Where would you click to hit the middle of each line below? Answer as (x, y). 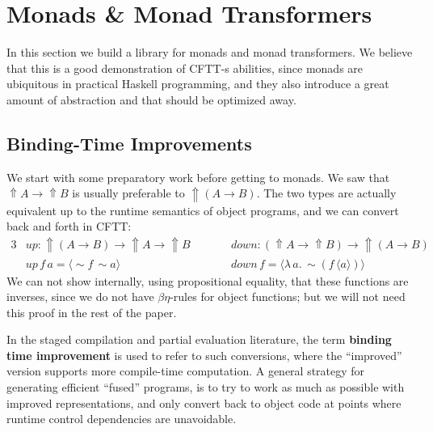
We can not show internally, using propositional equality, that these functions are (208, 280)
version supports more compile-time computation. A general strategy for (186, 371)
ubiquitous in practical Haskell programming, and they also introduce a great (198, 84)
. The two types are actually (326, 193)
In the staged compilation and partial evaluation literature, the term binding (199, 339)
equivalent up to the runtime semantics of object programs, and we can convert (203, 210)
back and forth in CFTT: (69, 226)
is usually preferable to (128, 193)
